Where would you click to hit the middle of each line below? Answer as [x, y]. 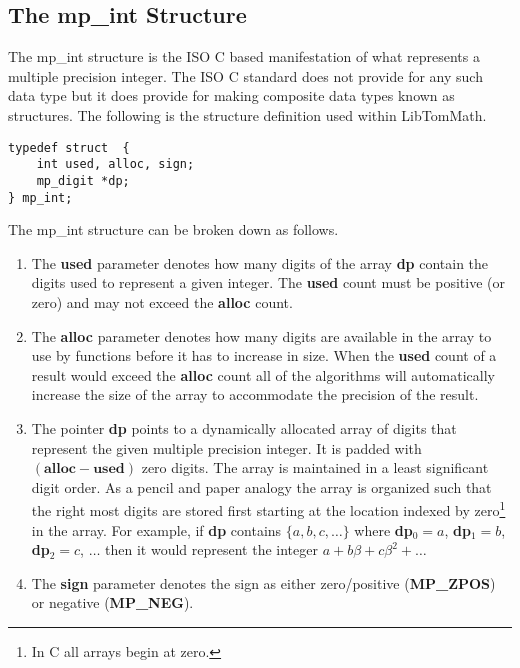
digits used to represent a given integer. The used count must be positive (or [268, 282]
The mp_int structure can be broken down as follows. [173, 229]
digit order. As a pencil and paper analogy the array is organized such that [261, 486]
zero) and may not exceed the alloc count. [162, 301]
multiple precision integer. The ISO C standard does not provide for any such [245, 75]
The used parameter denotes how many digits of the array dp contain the [260, 262]
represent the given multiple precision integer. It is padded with [226, 447]
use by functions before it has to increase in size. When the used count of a [264, 355]
